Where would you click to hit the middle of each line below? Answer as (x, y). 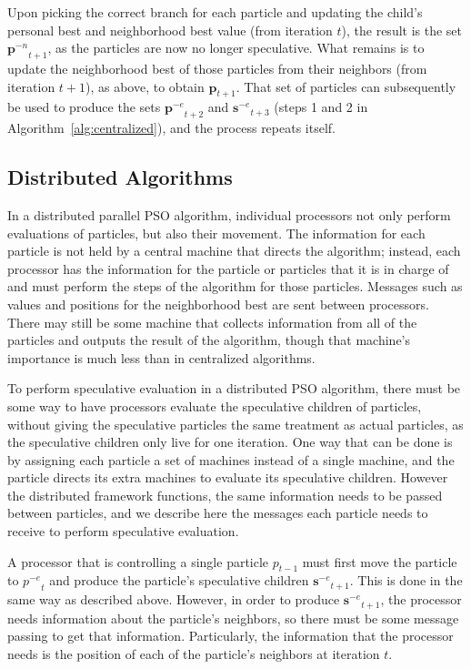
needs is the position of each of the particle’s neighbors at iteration (194, 653)
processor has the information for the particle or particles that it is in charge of (228, 268)
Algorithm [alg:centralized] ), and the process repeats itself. (171, 128)
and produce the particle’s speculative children (179, 580)
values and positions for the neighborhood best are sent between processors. (218, 304)
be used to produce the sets (84, 107)
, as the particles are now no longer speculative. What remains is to (236, 48)
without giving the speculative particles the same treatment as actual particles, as (235, 424)
